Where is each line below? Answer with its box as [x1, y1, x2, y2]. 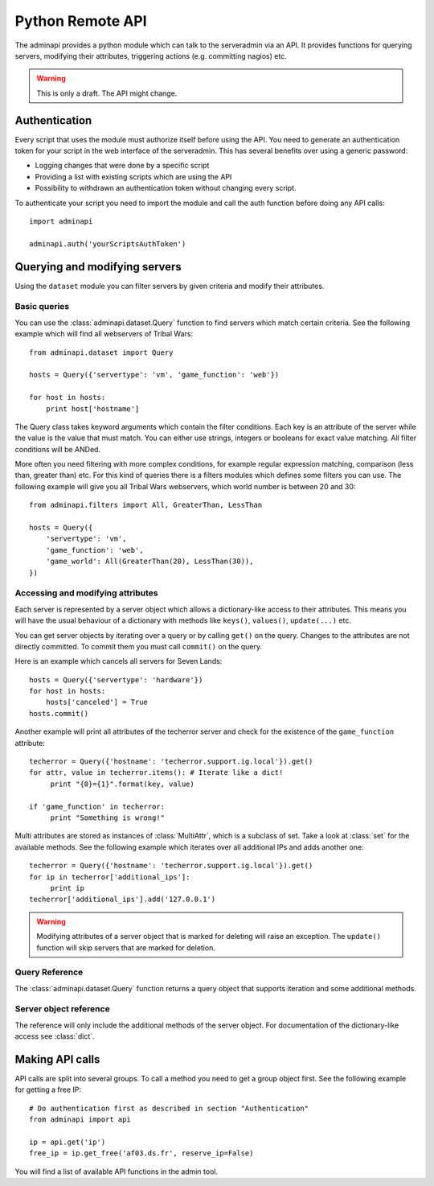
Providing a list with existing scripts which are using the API [35, 171, 232, 181]
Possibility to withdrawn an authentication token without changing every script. [35, 183, 297, 193]
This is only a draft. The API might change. [36, 89, 178, 98]
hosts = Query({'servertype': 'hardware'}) [29, 675, 203, 684]
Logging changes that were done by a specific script [35, 161, 210, 171]
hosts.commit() [29, 709, 89, 718]
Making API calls [14, 1052, 100, 1066]
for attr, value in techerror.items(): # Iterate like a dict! [29, 768, 284, 777]
